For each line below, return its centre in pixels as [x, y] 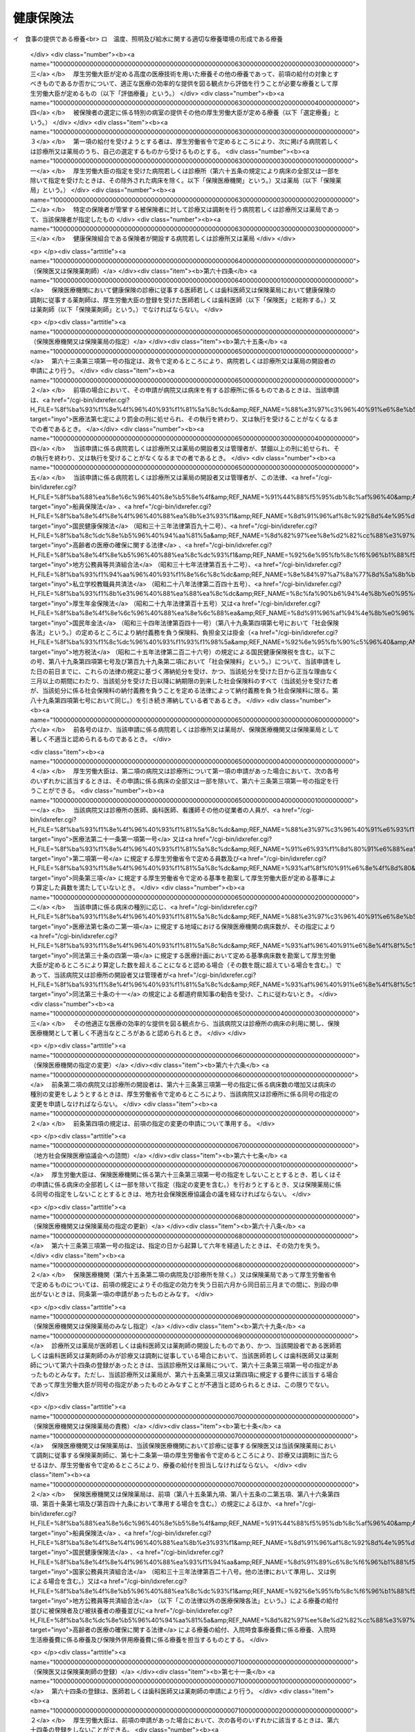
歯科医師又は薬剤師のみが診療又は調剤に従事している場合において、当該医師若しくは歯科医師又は [187, 1355]
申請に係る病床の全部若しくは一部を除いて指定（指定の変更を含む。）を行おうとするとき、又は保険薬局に [185, 1184]
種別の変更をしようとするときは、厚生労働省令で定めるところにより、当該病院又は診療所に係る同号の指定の [184, 1094]
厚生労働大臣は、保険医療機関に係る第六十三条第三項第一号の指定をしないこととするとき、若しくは [193, 1175]
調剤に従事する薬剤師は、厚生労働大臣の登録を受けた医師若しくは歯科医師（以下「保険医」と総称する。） [180, 300]
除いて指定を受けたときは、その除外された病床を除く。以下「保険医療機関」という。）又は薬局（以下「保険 [183, 181]
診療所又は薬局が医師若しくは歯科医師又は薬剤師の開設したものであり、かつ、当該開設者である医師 [193, 1346]
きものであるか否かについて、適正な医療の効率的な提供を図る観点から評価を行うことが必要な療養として [184, 84]
